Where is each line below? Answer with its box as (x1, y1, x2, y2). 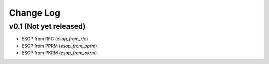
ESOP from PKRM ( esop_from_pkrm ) (21, 50, 97, 56)
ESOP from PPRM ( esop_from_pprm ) (21, 43, 97, 49)
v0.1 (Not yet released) (9, 22, 86, 31)
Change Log (9, 7, 61, 18)
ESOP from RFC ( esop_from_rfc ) (21, 36, 88, 42)
